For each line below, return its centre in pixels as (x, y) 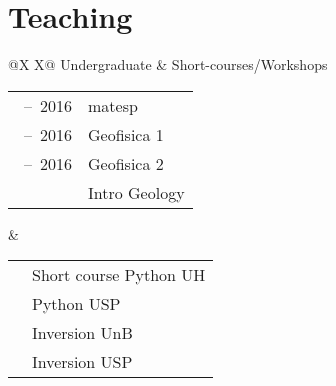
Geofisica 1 (126, 134)
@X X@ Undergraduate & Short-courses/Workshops (168, 64)
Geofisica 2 (126, 163)
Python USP (76, 304)
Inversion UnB (82, 333)
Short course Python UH (119, 275)
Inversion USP (82, 362)
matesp (113, 105)
